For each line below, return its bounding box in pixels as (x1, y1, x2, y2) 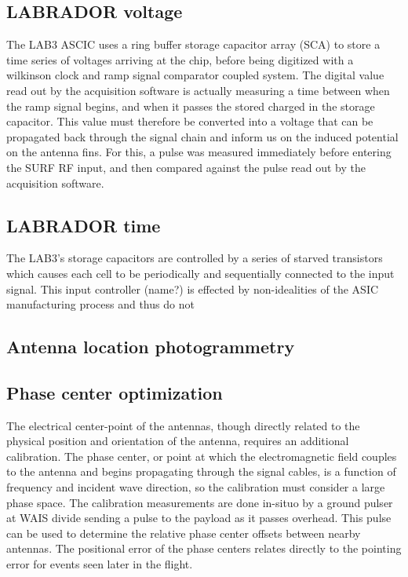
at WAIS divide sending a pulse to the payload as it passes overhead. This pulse (6, 509, 392, 526)
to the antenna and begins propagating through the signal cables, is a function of (6, 463, 396, 480)
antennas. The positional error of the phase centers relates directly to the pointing (6, 540, 402, 557)
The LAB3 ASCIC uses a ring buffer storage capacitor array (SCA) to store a (6, 36, 381, 53)
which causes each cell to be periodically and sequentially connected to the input (6, 265, 395, 281)
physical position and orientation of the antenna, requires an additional (6, 433, 349, 449)
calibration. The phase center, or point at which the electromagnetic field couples (6, 447, 397, 464)
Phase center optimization (6, 380, 223, 404)
